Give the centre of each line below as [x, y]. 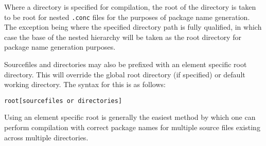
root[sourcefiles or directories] [63, 101]
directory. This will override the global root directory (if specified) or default [125, 74]
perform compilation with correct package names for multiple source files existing [132, 127]
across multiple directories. [46, 137]
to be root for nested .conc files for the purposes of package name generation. [127, 17]
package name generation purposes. [60, 47]
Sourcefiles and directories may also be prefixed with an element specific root [126, 64]
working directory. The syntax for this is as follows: [85, 84]
